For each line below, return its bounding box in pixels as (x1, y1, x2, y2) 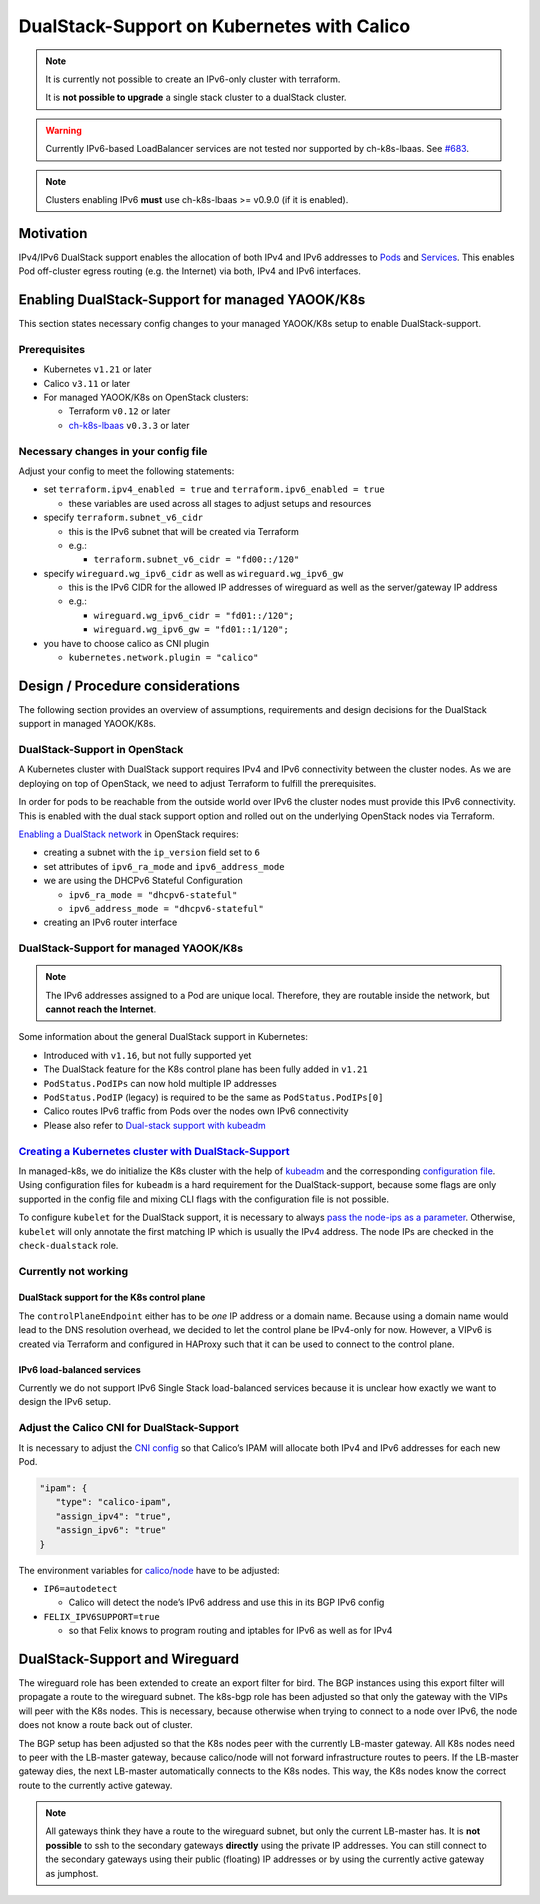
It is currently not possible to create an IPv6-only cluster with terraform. (45, 73, 341, 85)
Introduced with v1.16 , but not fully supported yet (43, 1049, 252, 1061)
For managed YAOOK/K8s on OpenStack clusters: (43, 391, 249, 404)
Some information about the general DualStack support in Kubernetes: (18, 1031, 309, 1043)
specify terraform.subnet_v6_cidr (43, 511, 204, 524)
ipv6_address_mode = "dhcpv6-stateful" (68, 903, 264, 914)
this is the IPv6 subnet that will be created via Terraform (68, 525, 300, 537)
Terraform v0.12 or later (68, 405, 171, 417)
